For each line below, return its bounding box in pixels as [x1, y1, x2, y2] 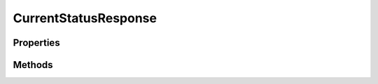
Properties [13, 37, 60, 49]
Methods [13, 59, 53, 71]
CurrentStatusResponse [13, 10, 157, 26]
